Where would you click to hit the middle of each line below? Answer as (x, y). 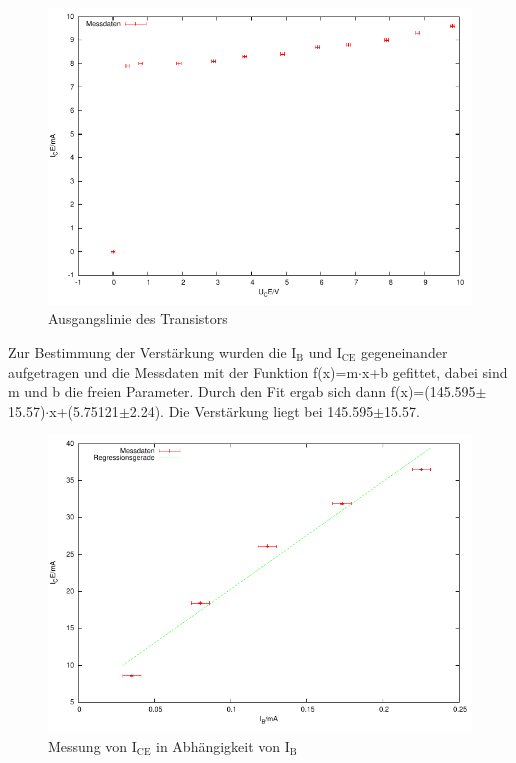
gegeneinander (404, 351)
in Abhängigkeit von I (223, 745)
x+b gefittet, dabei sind (435, 371)
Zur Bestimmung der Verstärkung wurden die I (152, 351)
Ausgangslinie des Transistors (138, 318)
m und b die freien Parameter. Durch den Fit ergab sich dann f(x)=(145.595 (242, 391)
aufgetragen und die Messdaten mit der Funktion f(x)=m (183, 371)
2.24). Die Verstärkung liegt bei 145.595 (251, 410)
